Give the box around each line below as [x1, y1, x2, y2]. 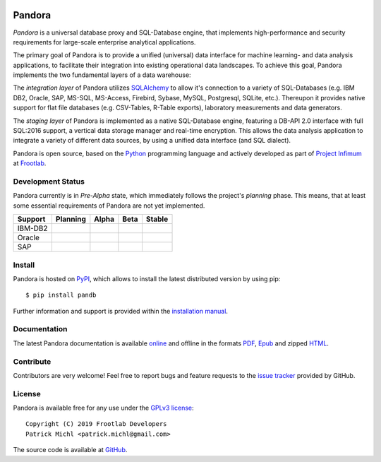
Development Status [13, 177, 85, 186]
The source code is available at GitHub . [13, 446, 128, 454]
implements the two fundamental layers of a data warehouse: [13, 71, 191, 79]
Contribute [13, 357, 52, 367]
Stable [145, 214, 169, 224]
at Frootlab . [13, 159, 47, 167]
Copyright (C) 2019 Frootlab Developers [25, 420, 167, 428]
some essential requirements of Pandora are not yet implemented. [13, 201, 205, 210]
